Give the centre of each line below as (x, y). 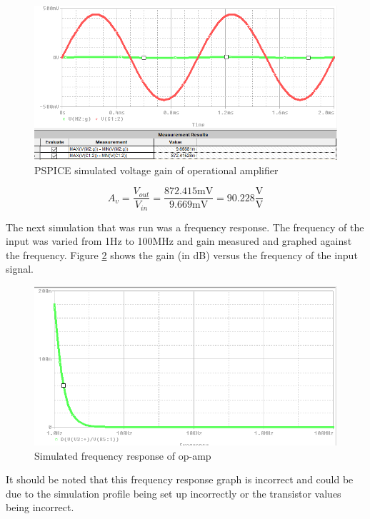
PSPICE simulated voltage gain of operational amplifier (156, 170)
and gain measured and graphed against (264, 241)
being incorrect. (40, 507)
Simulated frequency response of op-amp (123, 455)
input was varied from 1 (58, 241)
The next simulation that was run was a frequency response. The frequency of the (185, 227)
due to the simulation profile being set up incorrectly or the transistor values (174, 493)
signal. (20, 269)
